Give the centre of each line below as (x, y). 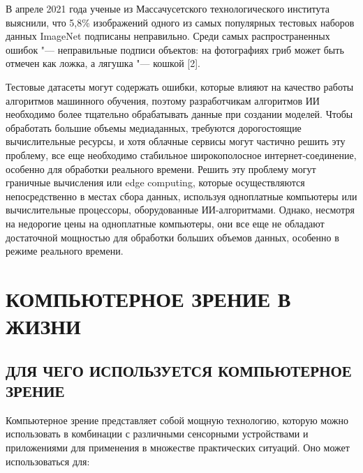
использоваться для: (48, 461)
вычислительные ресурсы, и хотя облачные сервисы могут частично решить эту (176, 141)
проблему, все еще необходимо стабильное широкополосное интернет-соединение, (181, 155)
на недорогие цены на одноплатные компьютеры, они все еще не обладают (165, 223)
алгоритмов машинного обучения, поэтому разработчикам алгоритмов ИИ (163, 100)
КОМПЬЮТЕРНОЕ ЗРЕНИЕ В (148, 298)
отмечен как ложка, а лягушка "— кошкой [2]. (103, 63)
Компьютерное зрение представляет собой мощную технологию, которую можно (177, 420)
